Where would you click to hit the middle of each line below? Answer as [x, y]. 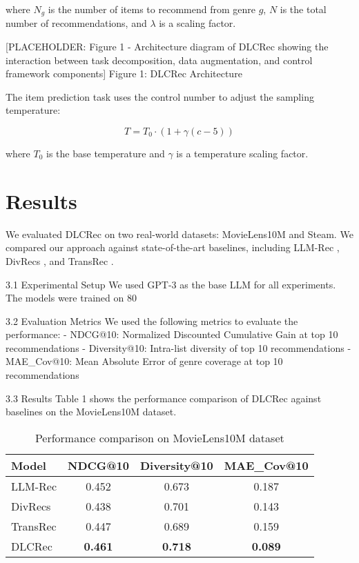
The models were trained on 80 [71, 298]
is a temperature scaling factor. [242, 154]
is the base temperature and [106, 154]
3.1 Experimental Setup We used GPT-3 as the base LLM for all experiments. [171, 284]
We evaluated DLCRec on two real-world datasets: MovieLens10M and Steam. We [179, 234]
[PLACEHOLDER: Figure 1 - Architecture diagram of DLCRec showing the [167, 47]
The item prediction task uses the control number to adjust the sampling [160, 96]
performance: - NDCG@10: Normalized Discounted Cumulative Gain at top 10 [172, 334]
